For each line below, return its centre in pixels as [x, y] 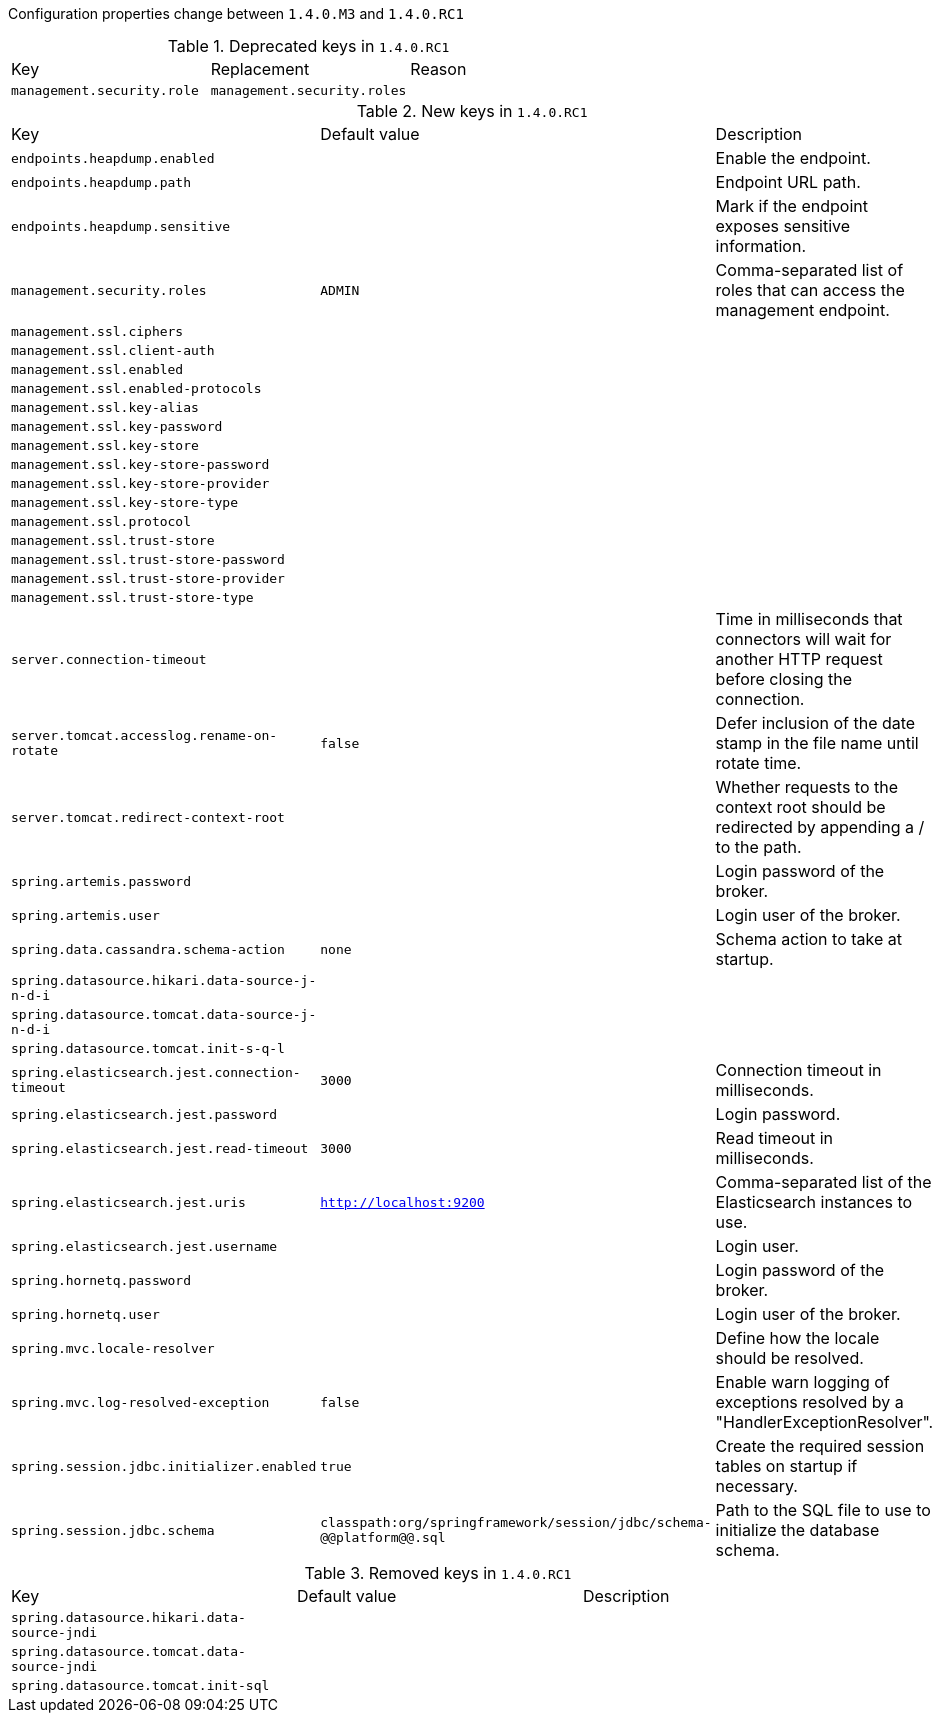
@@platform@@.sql [383, 1537]
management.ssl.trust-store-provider [148, 578]
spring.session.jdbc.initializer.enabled [164, 1466]
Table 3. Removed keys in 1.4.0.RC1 [438, 1573]
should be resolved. [789, 1358]
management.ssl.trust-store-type [132, 597]
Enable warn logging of [802, 1382]
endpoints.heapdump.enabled [113, 158]
